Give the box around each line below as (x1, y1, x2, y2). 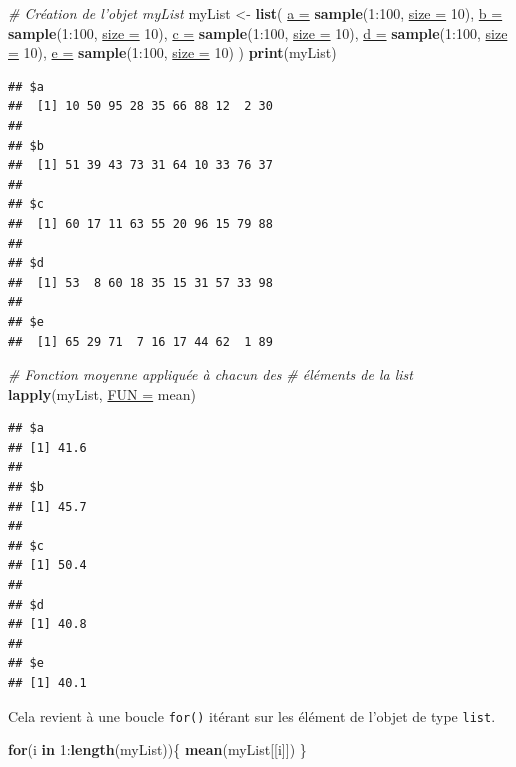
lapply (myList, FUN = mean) (8, 383, 196, 404)
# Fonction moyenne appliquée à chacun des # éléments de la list (8, 364, 413, 385)
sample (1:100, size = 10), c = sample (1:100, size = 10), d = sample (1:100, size (8, 22, 508, 43)
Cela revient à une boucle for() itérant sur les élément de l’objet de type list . (8, 705, 496, 726)
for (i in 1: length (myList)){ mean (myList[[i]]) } (8, 739, 307, 760)
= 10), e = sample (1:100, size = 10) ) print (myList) (8, 42, 337, 63)
